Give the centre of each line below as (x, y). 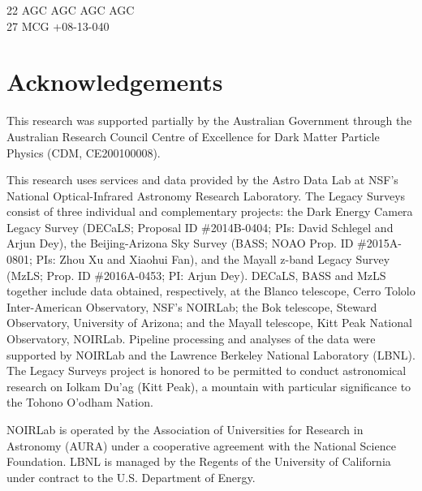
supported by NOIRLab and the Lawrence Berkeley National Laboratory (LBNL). (211, 354)
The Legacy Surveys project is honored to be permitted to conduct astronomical (207, 370)
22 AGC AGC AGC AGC (71, 10)
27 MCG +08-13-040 (58, 26)
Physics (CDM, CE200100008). (84, 152)
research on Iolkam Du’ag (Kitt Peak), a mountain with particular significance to (209, 386)
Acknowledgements (115, 82)
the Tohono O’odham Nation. (80, 402)
